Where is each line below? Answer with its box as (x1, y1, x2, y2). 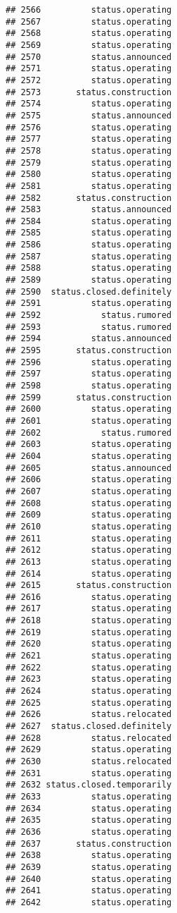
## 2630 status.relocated (6, 756, 172, 766)
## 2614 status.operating (6, 568, 172, 579)
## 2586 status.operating (6, 240, 172, 250)
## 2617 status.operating (6, 603, 172, 614)
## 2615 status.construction (6, 580, 172, 591)
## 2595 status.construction (6, 345, 172, 356)
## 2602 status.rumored (6, 427, 172, 438)
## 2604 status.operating (6, 451, 172, 461)
